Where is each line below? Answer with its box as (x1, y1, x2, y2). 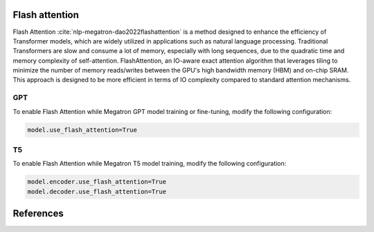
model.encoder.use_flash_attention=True (27, 178, 166, 186)
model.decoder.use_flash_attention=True (27, 187, 166, 195)
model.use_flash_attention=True (27, 126, 138, 134)
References (12, 208, 64, 220)
